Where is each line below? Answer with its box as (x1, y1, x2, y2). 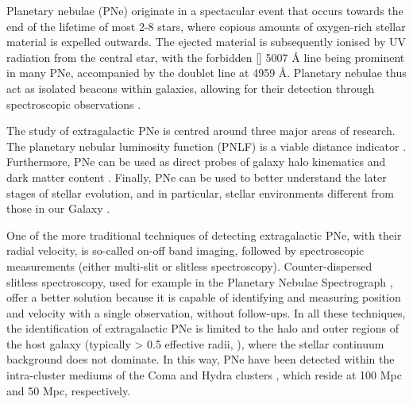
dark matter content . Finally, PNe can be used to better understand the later (6, 168, 387, 185)
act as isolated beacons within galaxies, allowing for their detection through (6, 79, 375, 96)
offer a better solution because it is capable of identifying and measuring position (6, 289, 401, 306)
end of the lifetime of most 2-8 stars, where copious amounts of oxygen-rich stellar (6, 17, 406, 34)
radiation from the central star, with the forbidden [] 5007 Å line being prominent (6, 48, 405, 65)
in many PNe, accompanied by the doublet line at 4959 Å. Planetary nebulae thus (6, 64, 407, 81)
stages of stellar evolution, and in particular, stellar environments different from (6, 184, 394, 201)
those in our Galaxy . (6, 200, 110, 217)
